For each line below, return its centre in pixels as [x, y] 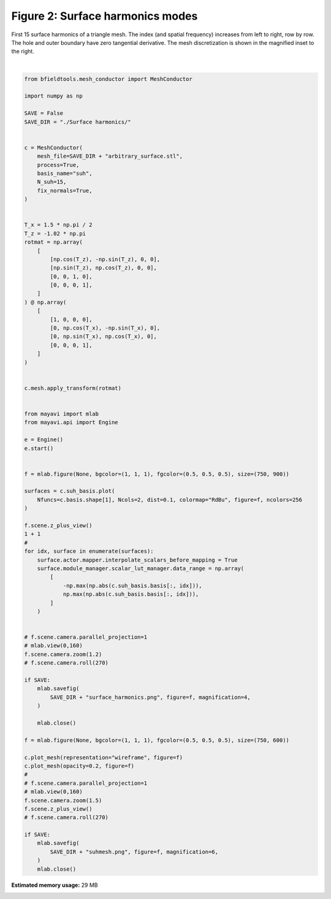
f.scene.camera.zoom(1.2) [63, 654]
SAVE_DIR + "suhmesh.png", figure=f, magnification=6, [134, 852]
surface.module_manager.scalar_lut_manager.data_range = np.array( [141, 568]
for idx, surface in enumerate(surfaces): [89, 551]
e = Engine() [44, 440]
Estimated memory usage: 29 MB [55, 885]
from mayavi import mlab [62, 414]
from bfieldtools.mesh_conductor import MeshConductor [108, 79]
